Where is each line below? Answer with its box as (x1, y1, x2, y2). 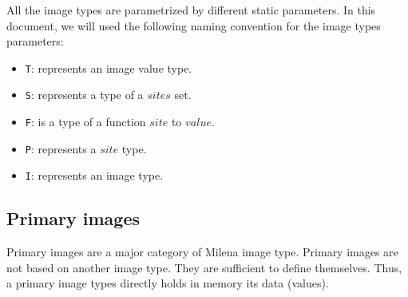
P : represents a (25, 140, 97, 156)
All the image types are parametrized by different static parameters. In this (6, 2, 376, 18)
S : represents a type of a (25, 86, 144, 103)
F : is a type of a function (25, 113, 146, 130)
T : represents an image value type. (25, 59, 192, 76)
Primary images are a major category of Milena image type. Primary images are (6, 244, 398, 260)
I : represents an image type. (25, 167, 164, 184)
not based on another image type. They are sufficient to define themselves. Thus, (6, 259, 402, 275)
